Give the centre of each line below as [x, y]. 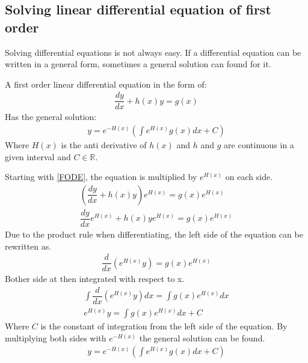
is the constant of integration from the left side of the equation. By [164, 326]
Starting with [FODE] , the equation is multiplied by [101, 177]
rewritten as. [28, 246]
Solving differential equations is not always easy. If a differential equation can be [153, 52]
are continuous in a [259, 145]
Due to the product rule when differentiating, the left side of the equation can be [154, 234]
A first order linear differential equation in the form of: [106, 84]
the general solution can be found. [202, 337]
